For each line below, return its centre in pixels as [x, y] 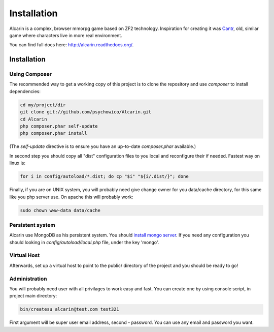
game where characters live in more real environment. [66, 35]
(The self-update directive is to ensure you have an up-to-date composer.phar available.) [103, 146]
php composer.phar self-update [59, 126]
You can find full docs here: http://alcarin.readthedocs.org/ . [72, 45]
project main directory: [33, 296]
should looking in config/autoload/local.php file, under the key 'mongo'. [84, 242]
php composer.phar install [54, 133]
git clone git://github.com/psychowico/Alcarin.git [86, 112]
